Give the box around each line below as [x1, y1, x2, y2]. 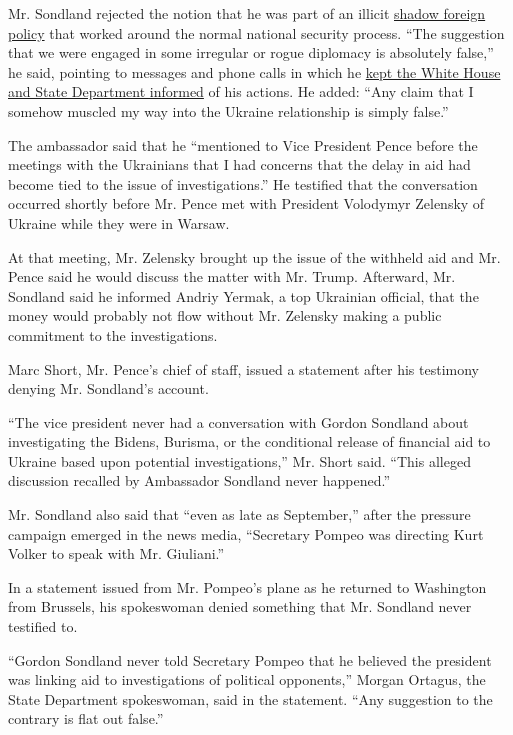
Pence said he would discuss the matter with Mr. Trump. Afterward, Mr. [8, 266, 456, 287]
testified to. [8, 616, 78, 637]
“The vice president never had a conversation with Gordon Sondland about [8, 411, 469, 432]
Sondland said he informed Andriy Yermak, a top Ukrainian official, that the [8, 285, 479, 306]
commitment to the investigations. [8, 324, 218, 345]
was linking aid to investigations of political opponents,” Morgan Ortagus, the [8, 669, 486, 690]
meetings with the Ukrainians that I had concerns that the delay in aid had [8, 154, 471, 175]
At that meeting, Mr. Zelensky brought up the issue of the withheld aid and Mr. [8, 246, 501, 267]
